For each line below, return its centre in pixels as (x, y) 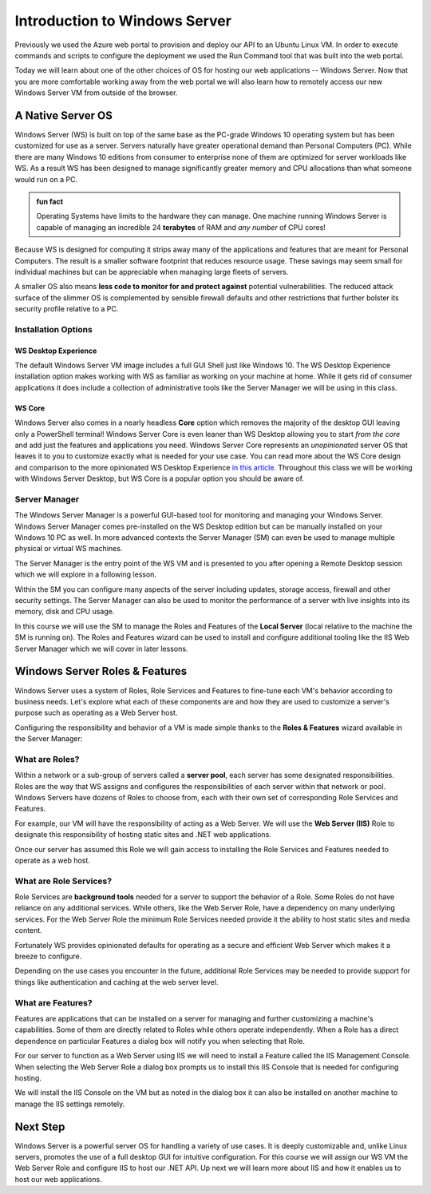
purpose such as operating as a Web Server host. (96, 713)
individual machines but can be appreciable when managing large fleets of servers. (152, 272)
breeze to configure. (48, 956)
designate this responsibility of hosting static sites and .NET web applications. (143, 835)
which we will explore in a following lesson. (86, 574)
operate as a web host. (53, 860)
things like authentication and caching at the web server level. (117, 982)
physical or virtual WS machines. (69, 549)
